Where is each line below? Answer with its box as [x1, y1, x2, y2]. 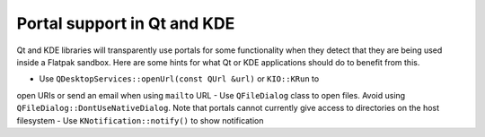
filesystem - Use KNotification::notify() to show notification [16, 115, 264, 125]
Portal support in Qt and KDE [16, 13, 235, 33]
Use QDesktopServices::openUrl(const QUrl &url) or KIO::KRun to [39, 73, 320, 84]
